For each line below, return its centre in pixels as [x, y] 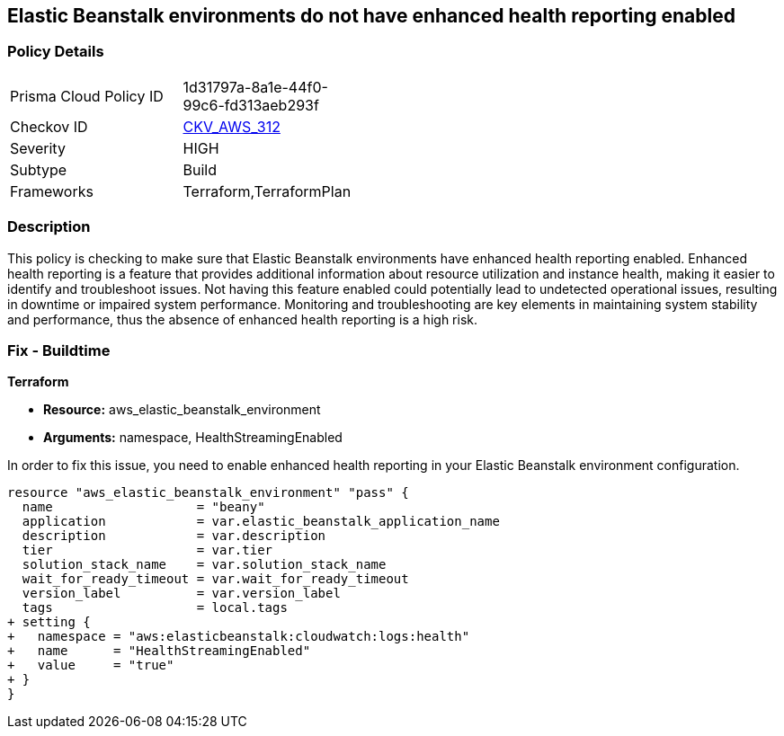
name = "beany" [143, 507]
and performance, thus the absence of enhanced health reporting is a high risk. [242, 319]
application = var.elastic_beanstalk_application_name [261, 522]
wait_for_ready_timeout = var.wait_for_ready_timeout [215, 579]
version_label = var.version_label [181, 594]
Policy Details [56, 52]
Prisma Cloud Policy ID [87, 96]
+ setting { [49, 622]
